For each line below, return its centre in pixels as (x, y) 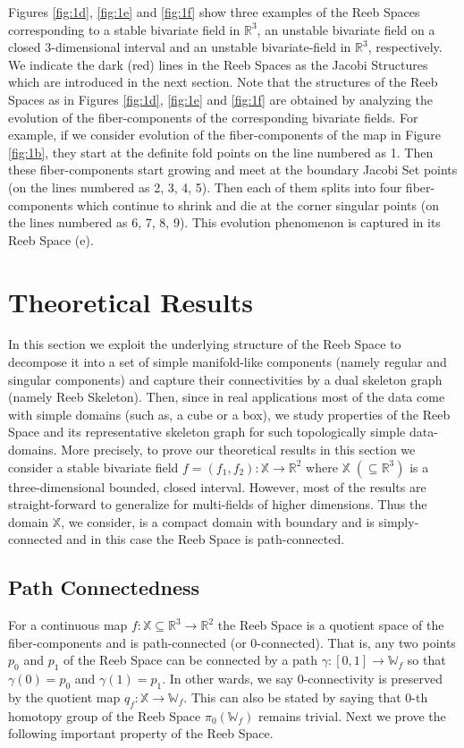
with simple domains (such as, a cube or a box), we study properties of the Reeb (229, 414)
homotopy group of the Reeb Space (105, 715)
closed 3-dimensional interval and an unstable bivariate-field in (180, 47)
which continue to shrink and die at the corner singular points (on (258, 204)
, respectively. (405, 47)
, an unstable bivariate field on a (346, 29)
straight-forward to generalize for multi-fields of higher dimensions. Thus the (218, 504)
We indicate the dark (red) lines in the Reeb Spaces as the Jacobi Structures (218, 64)
